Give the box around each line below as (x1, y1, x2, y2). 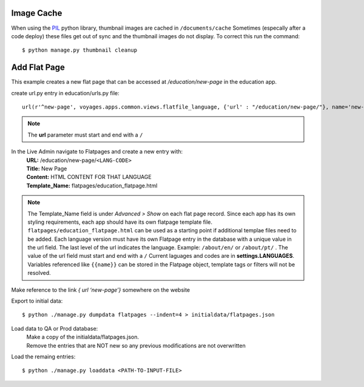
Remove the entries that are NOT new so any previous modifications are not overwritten (26, 342, 246, 349)
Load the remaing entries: (11, 352, 76, 360)
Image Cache (11, 8, 62, 18)
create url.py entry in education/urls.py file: (11, 89, 120, 96)
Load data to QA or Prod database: (11, 325, 98, 332)
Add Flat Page (11, 62, 65, 73)
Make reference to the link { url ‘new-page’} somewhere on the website (11, 286, 190, 294)
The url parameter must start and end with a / (27, 131, 143, 138)
